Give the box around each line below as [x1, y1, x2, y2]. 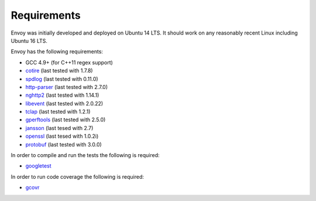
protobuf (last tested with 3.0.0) [25, 141, 102, 148]
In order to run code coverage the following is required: [11, 173, 145, 180]
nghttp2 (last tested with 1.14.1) [25, 91, 99, 99]
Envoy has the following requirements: [11, 48, 104, 55]
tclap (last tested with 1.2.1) [25, 108, 91, 115]
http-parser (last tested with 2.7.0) [25, 83, 108, 90]
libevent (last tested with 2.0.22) [25, 100, 104, 107]
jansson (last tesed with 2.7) [25, 124, 94, 131]
